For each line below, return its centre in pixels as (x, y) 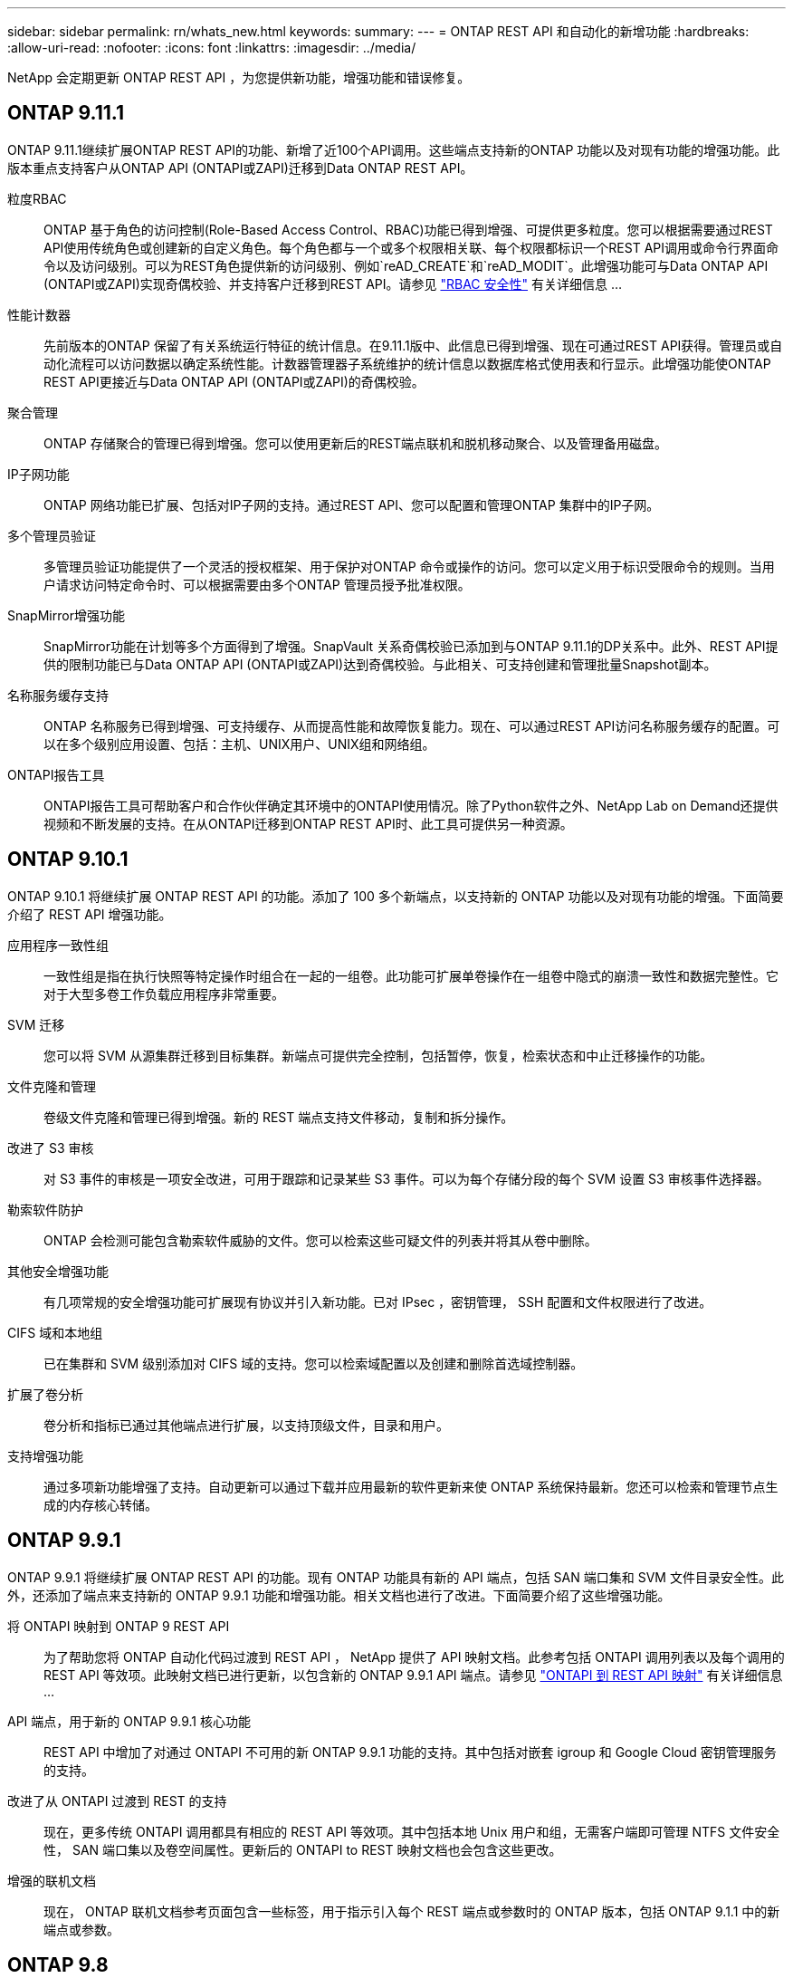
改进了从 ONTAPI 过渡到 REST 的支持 (117, 1800)
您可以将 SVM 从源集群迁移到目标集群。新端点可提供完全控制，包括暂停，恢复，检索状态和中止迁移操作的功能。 (378, 1055)
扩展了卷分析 (45, 1394)
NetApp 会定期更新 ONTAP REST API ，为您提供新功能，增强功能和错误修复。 (239, 77)
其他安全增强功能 (58, 1271)
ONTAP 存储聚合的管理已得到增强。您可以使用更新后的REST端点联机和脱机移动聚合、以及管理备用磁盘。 (356, 443)
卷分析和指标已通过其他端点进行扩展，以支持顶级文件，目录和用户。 (246, 1425)
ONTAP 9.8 (58, 1964)
